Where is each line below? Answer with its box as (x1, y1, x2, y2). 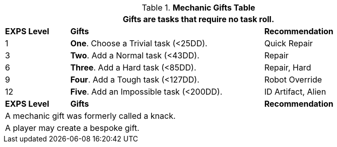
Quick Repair (264, 38, 313, 48)
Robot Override (264, 75, 322, 85)
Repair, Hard (264, 62, 311, 72)
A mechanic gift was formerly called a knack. (5, 111, 176, 121)
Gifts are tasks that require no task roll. (122, 14, 275, 24)
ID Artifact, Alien (264, 87, 326, 97)
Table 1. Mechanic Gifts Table (142, 3, 255, 13)
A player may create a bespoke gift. (5, 123, 140, 133)
